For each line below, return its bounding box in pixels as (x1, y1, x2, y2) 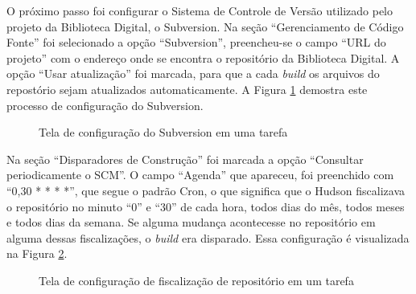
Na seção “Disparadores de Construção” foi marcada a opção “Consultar (6, 150, 364, 167)
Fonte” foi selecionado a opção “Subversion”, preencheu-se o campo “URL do (6, 34, 386, 51)
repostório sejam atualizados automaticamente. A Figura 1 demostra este (6, 80, 368, 97)
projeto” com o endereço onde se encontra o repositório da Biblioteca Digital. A (6, 49, 400, 66)
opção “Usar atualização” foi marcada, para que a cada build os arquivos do (6, 65, 380, 82)
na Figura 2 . (6, 245, 68, 262)
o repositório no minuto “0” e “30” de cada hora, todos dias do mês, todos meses (6, 198, 405, 214)
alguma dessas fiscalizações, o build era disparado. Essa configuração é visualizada (6, 229, 410, 246)
